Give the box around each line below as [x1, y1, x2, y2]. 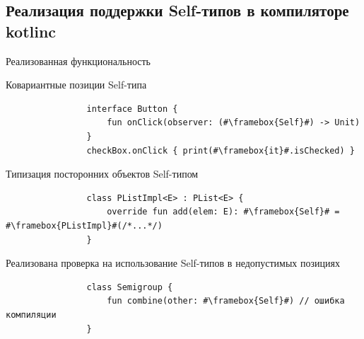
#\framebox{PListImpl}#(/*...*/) [6, 220, 163, 231]
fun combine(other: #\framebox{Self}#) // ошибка [107, 296, 345, 306]
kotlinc [6, 20, 57, 42]
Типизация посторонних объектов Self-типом [6, 166, 199, 181]
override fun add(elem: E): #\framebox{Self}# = [107, 207, 340, 217]
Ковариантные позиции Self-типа [6, 77, 147, 92]
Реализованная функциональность [6, 53, 151, 68]
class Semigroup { [86, 282, 173, 292]
